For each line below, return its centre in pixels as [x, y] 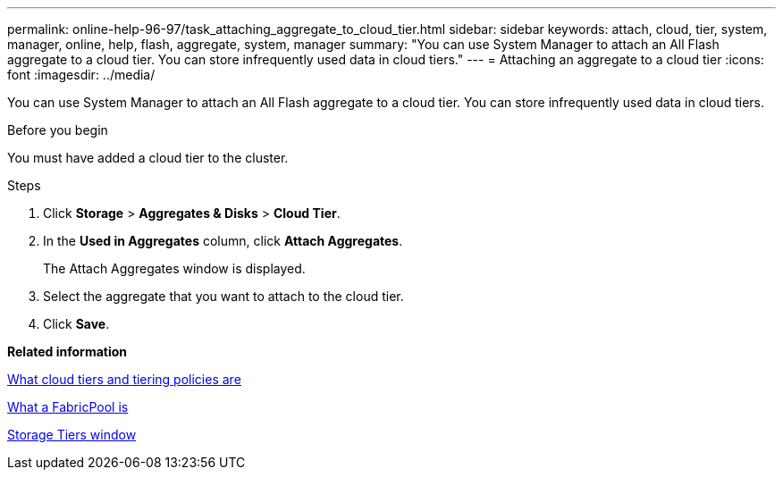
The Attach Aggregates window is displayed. [174, 268]
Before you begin [58, 130]
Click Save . [76, 324]
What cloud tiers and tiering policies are [124, 379]
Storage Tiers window [72, 435]
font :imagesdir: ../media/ [81, 75]
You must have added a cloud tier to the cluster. [148, 158]
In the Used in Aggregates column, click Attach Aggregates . [223, 241]
